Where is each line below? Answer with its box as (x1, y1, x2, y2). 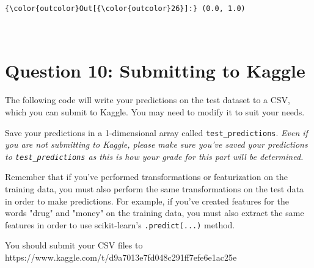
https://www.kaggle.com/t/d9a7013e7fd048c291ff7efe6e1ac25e (5, 251, 237, 264)
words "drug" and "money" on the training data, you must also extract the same (5, 206, 304, 219)
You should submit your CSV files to (5, 239, 143, 252)
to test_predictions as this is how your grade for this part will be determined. (5, 150, 304, 162)
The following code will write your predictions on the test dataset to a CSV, (5, 93, 290, 106)
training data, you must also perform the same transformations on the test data (5, 183, 304, 195)
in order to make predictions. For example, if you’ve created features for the (5, 194, 289, 207)
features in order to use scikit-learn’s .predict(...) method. (5, 218, 235, 231)
